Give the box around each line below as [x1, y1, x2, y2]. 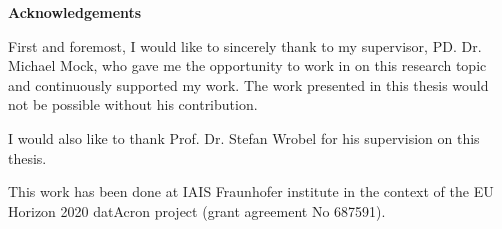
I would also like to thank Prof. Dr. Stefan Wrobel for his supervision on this [8, 127, 480, 148]
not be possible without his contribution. [8, 94, 258, 115]
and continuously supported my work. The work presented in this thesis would [8, 74, 489, 95]
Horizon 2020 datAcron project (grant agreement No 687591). [8, 200, 386, 221]
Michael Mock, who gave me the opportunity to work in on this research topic [8, 55, 487, 76]
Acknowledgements [8, 2, 142, 22]
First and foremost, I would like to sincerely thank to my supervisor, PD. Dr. [8, 35, 482, 56]
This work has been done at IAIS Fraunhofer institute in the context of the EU [8, 181, 494, 202]
